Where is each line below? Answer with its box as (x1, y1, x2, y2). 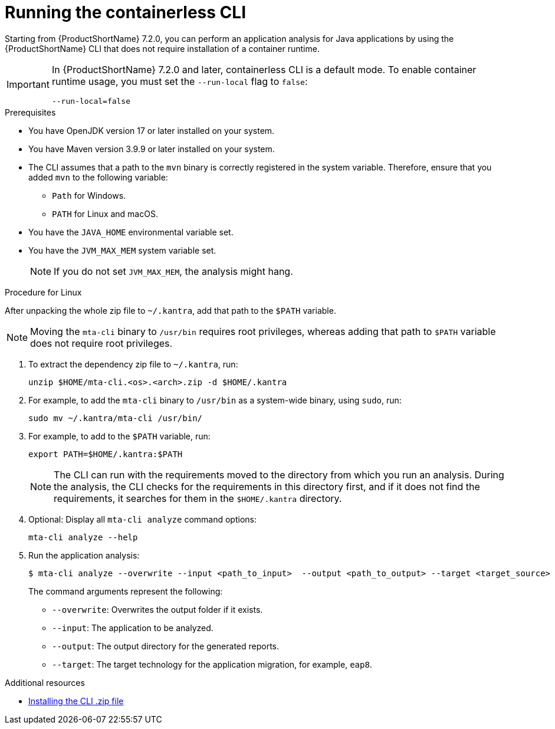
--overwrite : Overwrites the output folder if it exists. (52, 604, 263, 615)
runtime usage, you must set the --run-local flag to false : (51, 75, 308, 87)
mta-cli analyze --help (28, 532, 138, 542)
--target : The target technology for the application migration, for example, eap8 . (52, 659, 372, 669)
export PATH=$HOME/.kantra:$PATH (28, 449, 183, 459)
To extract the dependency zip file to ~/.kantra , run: (28, 359, 238, 369)
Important (6, 78, 50, 91)
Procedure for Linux (5, 287, 82, 297)
